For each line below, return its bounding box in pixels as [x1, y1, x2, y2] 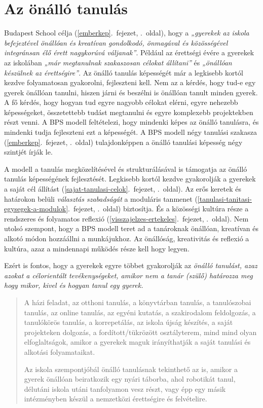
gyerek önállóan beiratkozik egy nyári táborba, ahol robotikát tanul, [24, 374, 236, 384]
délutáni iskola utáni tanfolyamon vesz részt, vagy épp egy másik [24, 383, 226, 394]
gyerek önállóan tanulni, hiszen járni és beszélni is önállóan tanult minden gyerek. [4, 87, 258, 97]
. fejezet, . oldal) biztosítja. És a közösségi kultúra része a [68, 203, 249, 214]
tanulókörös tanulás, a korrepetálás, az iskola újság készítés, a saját [24, 317, 233, 327]
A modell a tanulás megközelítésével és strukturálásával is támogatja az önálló [4, 163, 247, 174]
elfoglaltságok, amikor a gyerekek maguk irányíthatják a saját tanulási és [24, 337, 251, 347]
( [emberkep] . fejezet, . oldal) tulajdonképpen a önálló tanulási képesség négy [4, 136, 243, 147]
